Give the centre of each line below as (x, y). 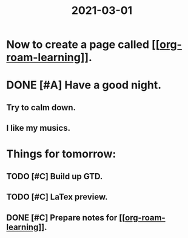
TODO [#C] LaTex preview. (57, 197)
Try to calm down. (41, 107)
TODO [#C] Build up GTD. (55, 176)
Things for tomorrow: (61, 154)
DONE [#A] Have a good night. (84, 85)
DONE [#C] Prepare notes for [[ (66, 218)
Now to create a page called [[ (83, 45)
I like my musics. (39, 128)
